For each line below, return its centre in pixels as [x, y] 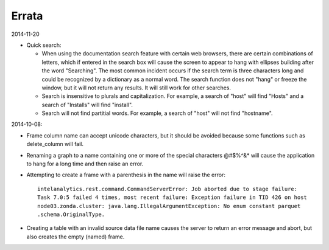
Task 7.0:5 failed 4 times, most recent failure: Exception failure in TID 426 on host [172, 197]
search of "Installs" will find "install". [87, 105]
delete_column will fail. [55, 144]
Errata [27, 16]
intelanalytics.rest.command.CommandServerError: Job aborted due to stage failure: [168, 189]
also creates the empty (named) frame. [76, 237]
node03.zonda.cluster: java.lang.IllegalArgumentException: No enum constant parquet [169, 206]
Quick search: [44, 45]
